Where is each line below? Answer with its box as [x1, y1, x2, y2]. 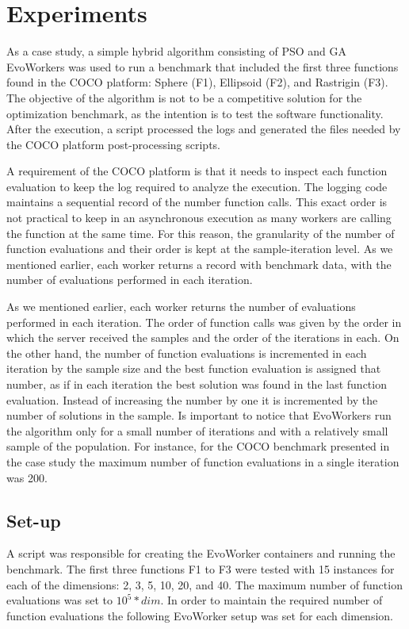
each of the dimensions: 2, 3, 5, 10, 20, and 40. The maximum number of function [6, 576, 403, 593]
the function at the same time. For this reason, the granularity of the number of [6, 224, 395, 241]
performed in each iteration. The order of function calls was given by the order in [6, 313, 402, 330]
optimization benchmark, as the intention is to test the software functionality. [6, 105, 384, 121]
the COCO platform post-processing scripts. [6, 136, 221, 152]
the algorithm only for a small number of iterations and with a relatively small [6, 422, 388, 439]
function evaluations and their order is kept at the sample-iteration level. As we [6, 240, 393, 257]
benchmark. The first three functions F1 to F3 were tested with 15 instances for [6, 560, 395, 577]
